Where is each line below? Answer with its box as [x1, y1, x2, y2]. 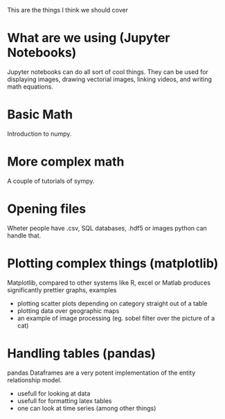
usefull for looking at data [17, 389, 91, 398]
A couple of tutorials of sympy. [7, 177, 95, 185]
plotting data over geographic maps [17, 306, 120, 314]
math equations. [7, 82, 53, 91]
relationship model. [7, 375, 62, 384]
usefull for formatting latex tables [17, 396, 112, 404]
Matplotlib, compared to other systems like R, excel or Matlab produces [7, 278, 211, 287]
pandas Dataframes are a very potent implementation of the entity [7, 368, 196, 377]
